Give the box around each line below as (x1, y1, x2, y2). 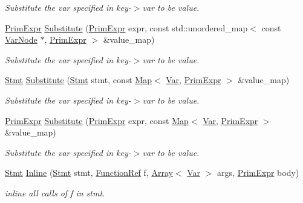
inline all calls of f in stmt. (5, 186, 105, 199)
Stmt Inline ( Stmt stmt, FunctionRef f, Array (5, 166, 173, 179)
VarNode (5, 33, 37, 46)
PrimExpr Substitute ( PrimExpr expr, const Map (5, 114, 189, 126)
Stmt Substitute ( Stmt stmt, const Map (5, 73, 152, 86)
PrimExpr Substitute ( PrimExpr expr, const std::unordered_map (5, 21, 248, 34)
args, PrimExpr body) (217, 166, 299, 179)
